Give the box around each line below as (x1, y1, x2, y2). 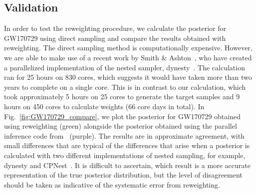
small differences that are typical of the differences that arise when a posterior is (4, 140, 250, 151)
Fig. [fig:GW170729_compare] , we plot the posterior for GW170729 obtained (4, 111, 241, 121)
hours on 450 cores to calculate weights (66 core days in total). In (4, 101, 205, 111)
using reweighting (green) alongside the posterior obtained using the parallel (4, 121, 237, 131)
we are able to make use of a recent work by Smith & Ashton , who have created (4, 52, 252, 62)
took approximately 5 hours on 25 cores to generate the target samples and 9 (4, 91, 240, 102)
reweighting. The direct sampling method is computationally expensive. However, (4, 42, 253, 53)
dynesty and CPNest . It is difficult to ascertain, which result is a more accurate (4, 160, 251, 170)
